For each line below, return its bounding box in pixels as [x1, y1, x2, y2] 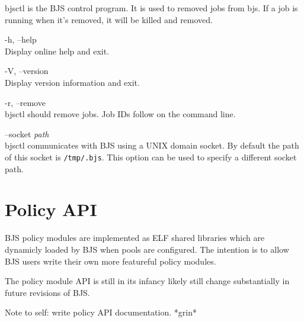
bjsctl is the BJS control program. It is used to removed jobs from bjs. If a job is [5, 2, 298, 14]
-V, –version [5, 65, 49, 77]
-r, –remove [5, 96, 46, 108]
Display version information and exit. [5, 76, 140, 88]
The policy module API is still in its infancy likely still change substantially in [5, 275, 290, 287]
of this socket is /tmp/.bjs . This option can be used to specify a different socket [5, 150, 297, 163]
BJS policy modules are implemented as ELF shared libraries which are [5, 231, 265, 244]
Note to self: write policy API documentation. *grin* [5, 306, 197, 318]
